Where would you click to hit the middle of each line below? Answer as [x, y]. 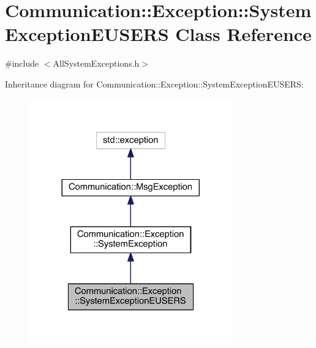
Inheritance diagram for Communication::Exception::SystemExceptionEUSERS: [154, 83]
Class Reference [243, 34]
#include [22, 63]
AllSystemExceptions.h [96, 63]
